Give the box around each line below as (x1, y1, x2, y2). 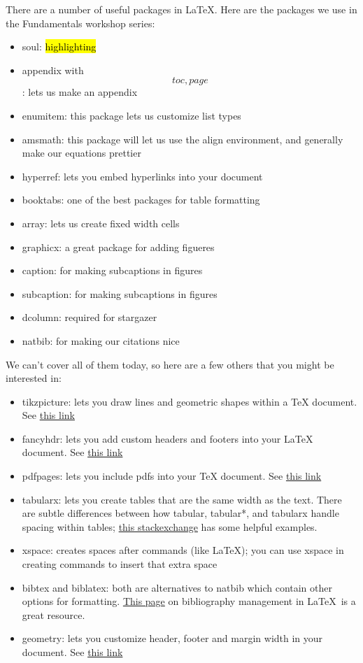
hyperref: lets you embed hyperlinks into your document (22, 169, 263, 183)
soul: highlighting (22, 39, 97, 54)
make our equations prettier (22, 145, 141, 160)
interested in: (6, 371, 62, 385)
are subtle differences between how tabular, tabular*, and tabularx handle (22, 506, 339, 520)
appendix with (22, 62, 84, 77)
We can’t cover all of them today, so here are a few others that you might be (6, 357, 334, 371)
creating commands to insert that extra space (22, 557, 218, 571)
